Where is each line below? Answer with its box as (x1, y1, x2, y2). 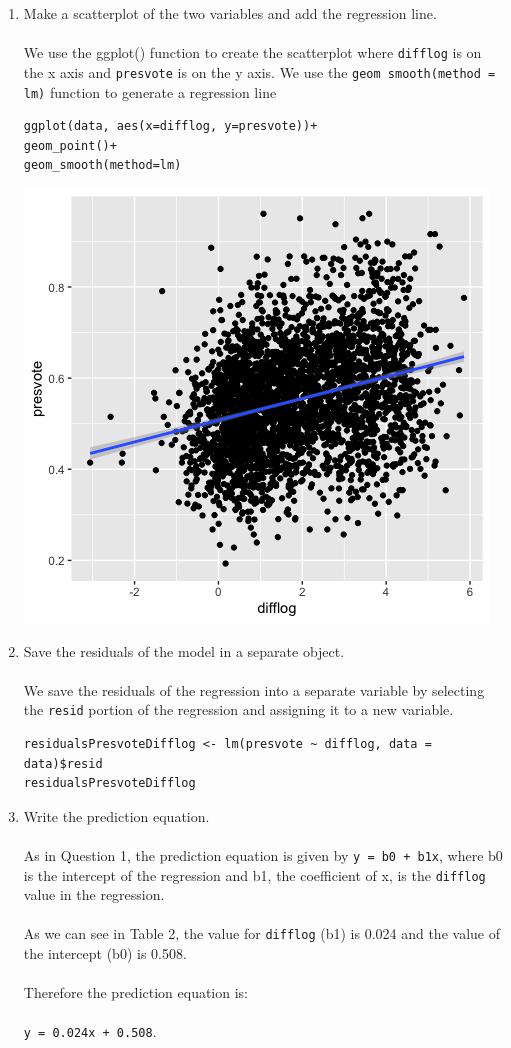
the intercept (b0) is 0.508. (23, 943, 187, 964)
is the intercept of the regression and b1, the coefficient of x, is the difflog (23, 864, 486, 885)
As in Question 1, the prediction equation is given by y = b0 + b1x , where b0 (23, 844, 503, 865)
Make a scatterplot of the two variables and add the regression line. (23, 3, 437, 23)
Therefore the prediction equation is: (23, 982, 249, 1003)
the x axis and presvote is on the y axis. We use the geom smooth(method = (23, 61, 496, 82)
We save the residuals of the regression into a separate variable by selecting (23, 679, 485, 700)
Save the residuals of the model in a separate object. (23, 640, 345, 661)
